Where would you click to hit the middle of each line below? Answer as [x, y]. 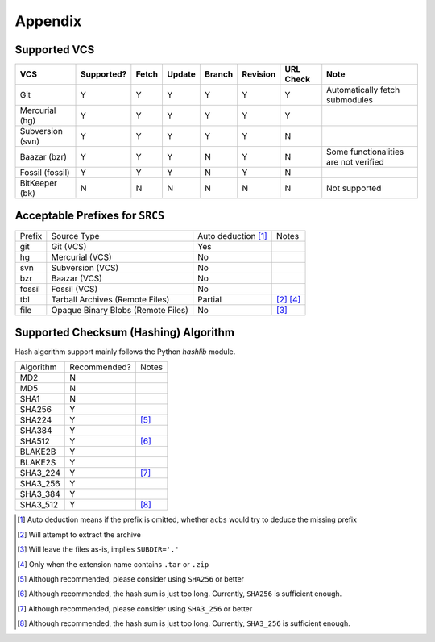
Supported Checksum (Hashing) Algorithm [125, 332]
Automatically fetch [363, 90]
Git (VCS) [69, 246]
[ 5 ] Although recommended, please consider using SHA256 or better [131, 579]
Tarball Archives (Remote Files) [110, 299]
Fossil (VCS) [75, 289]
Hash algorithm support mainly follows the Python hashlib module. [125, 352]
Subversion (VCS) [85, 268]
